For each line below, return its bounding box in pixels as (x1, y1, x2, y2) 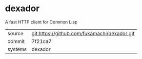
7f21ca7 (31, 38, 52, 44)
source (7, 30, 23, 37)
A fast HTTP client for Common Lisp (5, 19, 78, 25)
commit (7, 38, 25, 44)
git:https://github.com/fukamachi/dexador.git (31, 30, 135, 37)
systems (7, 46, 27, 53)
